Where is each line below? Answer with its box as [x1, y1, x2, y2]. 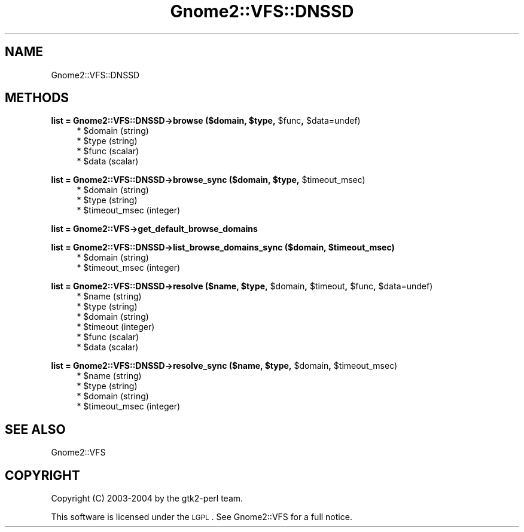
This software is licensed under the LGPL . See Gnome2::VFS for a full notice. [51, 512, 352, 522]
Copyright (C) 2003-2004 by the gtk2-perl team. [51, 493, 243, 504]
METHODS [5, 90, 69, 106]
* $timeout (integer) [77, 322, 155, 332]
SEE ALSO [5, 421, 66, 437]
